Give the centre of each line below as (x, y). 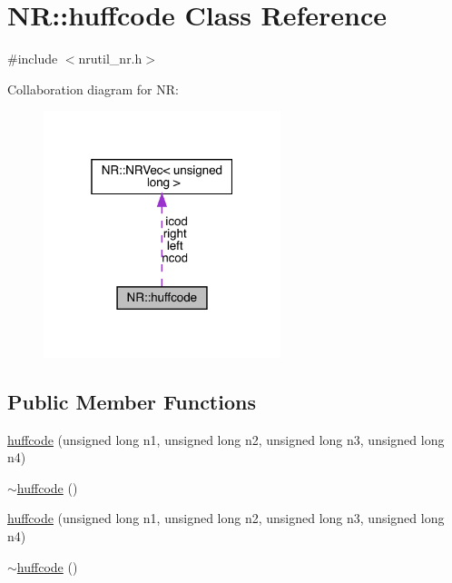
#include (33, 59)
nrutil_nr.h (110, 59)
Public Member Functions (132, 401)
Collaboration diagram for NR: (93, 89)
